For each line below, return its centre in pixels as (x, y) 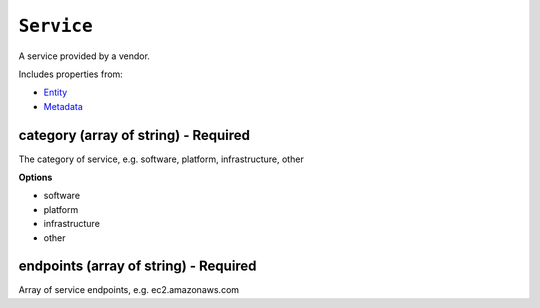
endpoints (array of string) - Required (137, 266)
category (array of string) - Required (134, 135)
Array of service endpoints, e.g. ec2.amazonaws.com (129, 290)
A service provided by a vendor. (84, 56)
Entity (55, 92)
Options (35, 177)
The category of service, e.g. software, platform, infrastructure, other (161, 159)
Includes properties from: (71, 74)
